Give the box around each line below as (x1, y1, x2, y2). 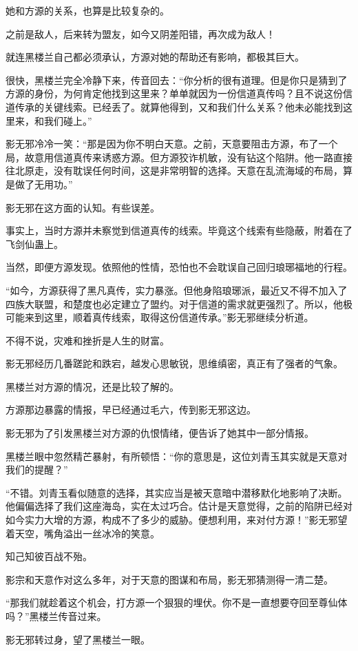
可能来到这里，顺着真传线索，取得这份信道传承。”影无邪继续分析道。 (6, 310, 314, 324)
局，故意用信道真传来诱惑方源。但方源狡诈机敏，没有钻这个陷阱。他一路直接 (6, 149, 352, 164)
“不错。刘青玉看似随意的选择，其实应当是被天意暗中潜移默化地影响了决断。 (6, 485, 348, 499)
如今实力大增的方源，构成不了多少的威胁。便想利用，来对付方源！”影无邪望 (6, 513, 348, 527)
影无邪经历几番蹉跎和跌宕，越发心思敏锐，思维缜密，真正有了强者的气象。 (6, 356, 343, 371)
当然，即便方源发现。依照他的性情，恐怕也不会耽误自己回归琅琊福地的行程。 (6, 260, 352, 274)
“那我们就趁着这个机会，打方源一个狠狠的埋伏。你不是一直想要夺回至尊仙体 (6, 595, 348, 610)
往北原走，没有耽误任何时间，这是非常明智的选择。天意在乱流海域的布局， (6, 163, 343, 178)
